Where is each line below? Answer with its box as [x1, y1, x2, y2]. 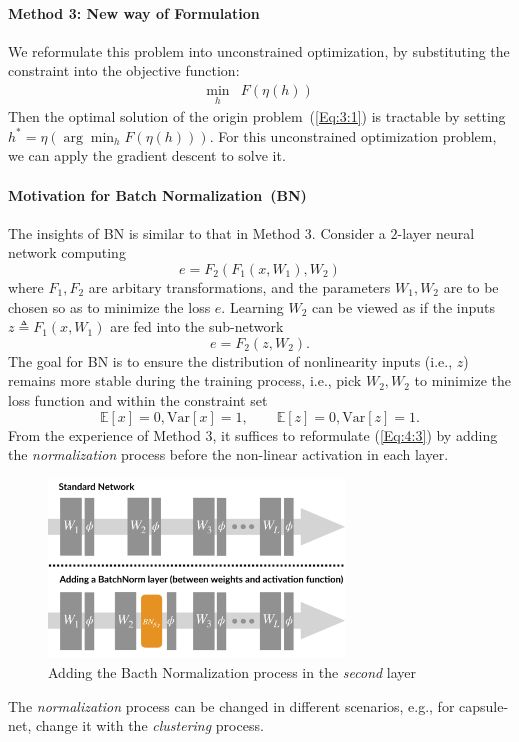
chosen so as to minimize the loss [8, 296, 211, 317]
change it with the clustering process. [35, 715, 264, 736]
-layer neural [397, 222, 475, 243]
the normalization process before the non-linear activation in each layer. [8, 444, 449, 465]
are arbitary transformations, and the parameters [88, 277, 391, 297]
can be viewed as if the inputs [312, 296, 495, 317]
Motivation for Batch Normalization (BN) [8, 184, 307, 205]
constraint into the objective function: [8, 60, 240, 81]
